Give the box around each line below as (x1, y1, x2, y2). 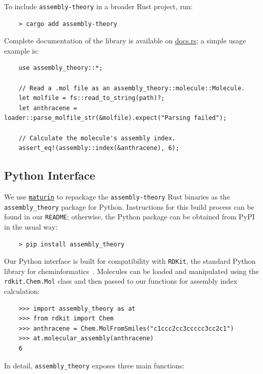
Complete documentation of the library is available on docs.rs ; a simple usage (4, 35, 246, 46)
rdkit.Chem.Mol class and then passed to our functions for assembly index (4, 276, 238, 286)
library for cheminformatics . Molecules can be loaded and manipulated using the (4, 265, 259, 276)
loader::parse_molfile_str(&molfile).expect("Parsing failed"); (4, 114, 227, 122)
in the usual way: (4, 221, 58, 232)
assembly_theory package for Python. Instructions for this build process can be (4, 201, 254, 212)
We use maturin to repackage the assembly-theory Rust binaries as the (4, 191, 230, 202)
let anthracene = (18, 104, 77, 112)
